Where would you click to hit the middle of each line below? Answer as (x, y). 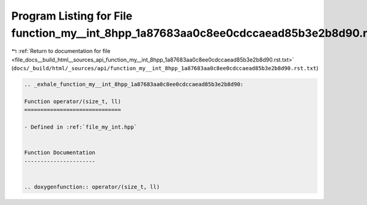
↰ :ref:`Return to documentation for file (61, 51)
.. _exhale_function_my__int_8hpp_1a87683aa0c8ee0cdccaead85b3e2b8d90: (134, 85)
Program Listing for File (72, 16)
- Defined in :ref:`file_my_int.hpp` (81, 127)
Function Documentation (60, 153)
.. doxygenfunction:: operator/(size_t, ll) (92, 187)
